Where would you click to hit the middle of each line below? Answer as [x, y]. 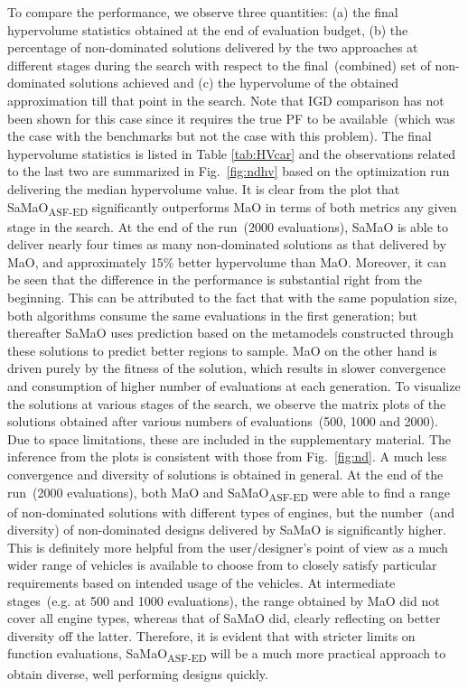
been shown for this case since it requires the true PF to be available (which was [231, 118]
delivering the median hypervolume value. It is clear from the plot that [204, 188]
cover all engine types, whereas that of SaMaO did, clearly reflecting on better [224, 618]
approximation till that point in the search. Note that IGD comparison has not [226, 100]
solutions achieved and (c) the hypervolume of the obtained [234, 83]
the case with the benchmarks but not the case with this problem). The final [220, 136]
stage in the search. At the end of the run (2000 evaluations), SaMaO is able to [228, 226]
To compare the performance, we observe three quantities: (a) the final [203, 12]
